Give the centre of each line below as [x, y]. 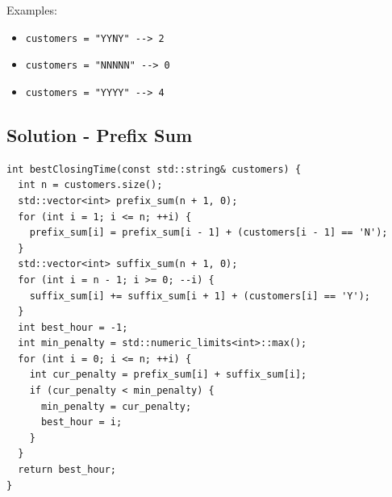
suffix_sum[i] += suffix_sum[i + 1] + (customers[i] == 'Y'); [200, 296]
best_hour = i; [81, 422]
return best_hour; [67, 470]
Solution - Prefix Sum [100, 134]
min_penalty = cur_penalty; [116, 406]
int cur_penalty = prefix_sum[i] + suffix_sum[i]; [168, 375]
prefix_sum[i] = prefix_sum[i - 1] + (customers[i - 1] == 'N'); [209, 233]
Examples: [32, 10]
